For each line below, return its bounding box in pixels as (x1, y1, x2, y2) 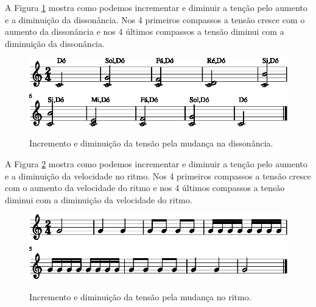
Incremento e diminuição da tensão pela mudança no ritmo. (29, 290, 251, 303)
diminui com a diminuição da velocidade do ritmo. (5, 193, 192, 206)
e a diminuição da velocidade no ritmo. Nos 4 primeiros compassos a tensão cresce (5, 169, 311, 182)
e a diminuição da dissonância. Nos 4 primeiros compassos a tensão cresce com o (5, 13, 305, 26)
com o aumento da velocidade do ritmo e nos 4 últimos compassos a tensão (5, 181, 285, 194)
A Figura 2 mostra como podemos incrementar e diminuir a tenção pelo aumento (5, 157, 307, 170)
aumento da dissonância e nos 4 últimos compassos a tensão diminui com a (5, 25, 284, 38)
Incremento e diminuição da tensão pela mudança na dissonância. (29, 137, 273, 150)
